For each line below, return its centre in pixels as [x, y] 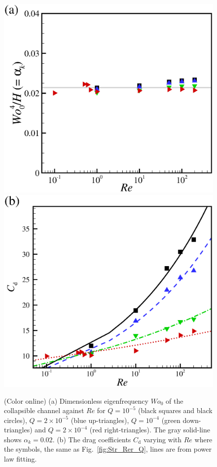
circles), [16, 420]
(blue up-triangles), [100, 420]
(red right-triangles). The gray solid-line [150, 430]
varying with [163, 439]
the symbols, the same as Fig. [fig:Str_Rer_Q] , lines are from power [108, 449]
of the [174, 400]
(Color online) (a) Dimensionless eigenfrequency [76, 400]
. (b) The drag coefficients [92, 439]
